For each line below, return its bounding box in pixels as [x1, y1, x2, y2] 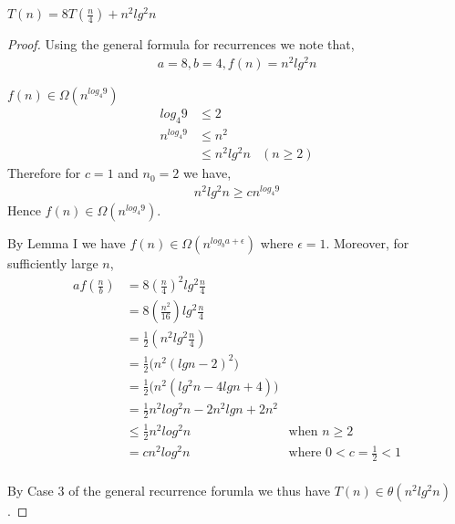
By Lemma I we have [7, 234, 126, 253]
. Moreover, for [326, 234, 409, 253]
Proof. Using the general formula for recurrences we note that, [7, 35, 355, 54]
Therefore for [7, 163, 81, 183]
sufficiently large [7, 254, 98, 273]
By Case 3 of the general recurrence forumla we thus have [7, 481, 330, 500]
